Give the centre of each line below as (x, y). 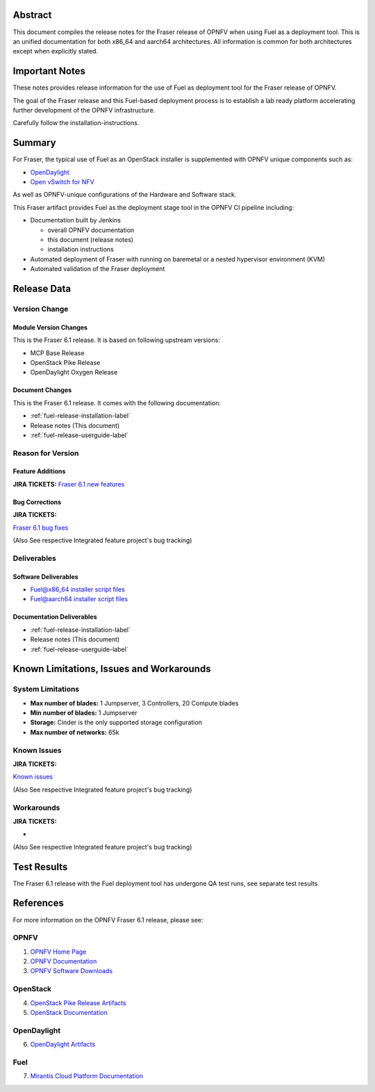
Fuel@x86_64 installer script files (77, 589)
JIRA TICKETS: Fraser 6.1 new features (69, 484)
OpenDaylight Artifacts (63, 1044)
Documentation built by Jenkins (76, 220)
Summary (34, 143)
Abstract (32, 15)
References (38, 903)
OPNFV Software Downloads (72, 971)
